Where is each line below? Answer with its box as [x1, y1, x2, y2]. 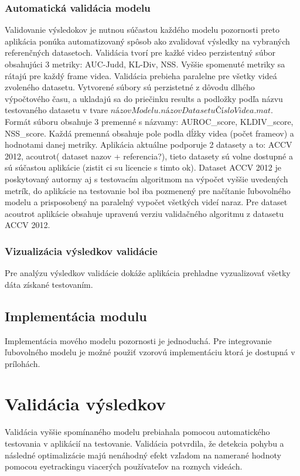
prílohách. [5, 357, 40, 369]
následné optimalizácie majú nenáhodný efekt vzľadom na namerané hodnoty [5, 448, 281, 461]
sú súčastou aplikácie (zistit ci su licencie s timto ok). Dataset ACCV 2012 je [5, 161, 281, 174]
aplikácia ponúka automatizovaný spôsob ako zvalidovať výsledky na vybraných [5, 35, 290, 47]
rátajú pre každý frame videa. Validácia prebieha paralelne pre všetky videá [5, 69, 277, 81]
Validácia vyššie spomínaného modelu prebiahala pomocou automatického [5, 426, 270, 438]
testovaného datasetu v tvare [5, 104, 108, 116]
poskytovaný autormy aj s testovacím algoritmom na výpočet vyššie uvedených [5, 172, 288, 185]
